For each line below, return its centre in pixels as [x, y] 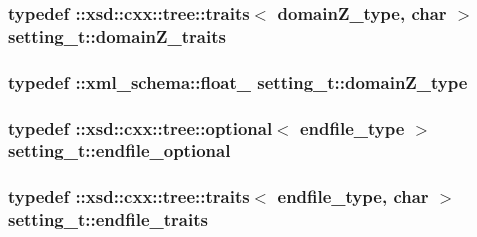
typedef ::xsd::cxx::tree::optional [140, 127]
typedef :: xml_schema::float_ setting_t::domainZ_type [238, 81]
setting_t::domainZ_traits [117, 35]
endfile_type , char [353, 196]
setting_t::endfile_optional [119, 150]
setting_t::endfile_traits [108, 219]
